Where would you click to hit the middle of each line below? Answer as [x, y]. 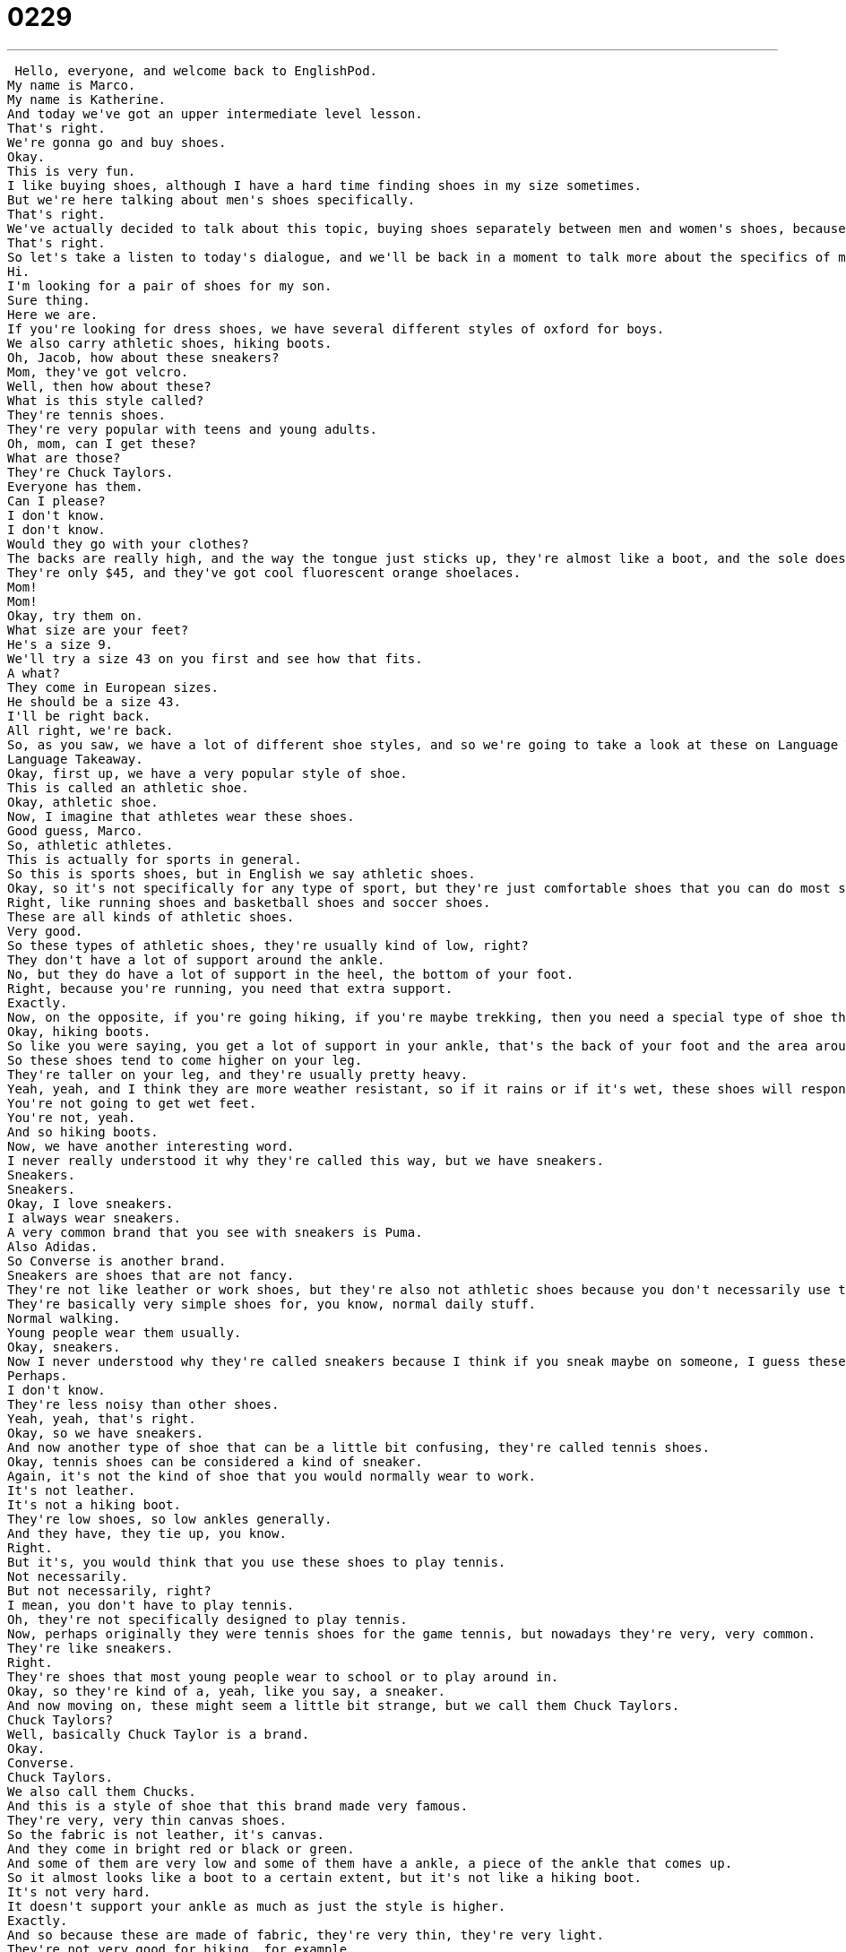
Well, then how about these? [109, 386]
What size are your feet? [98, 630]
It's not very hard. [79, 1892]
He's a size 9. [60, 644]
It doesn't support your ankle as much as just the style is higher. [257, 1906]
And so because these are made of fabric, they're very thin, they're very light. [306, 1935]
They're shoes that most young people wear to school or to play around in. [283, 1676]
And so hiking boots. [83, 1131]
